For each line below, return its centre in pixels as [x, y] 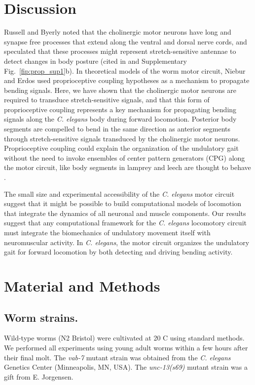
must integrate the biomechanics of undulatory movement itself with [107, 232]
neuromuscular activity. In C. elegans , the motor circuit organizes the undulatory [127, 242]
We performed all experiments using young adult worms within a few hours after [126, 347]
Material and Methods [82, 285]
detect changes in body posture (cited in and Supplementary [95, 61]
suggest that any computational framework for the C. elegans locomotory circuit [125, 223]
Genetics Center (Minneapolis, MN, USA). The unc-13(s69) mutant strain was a [126, 367]
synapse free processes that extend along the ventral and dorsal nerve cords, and [126, 41]
